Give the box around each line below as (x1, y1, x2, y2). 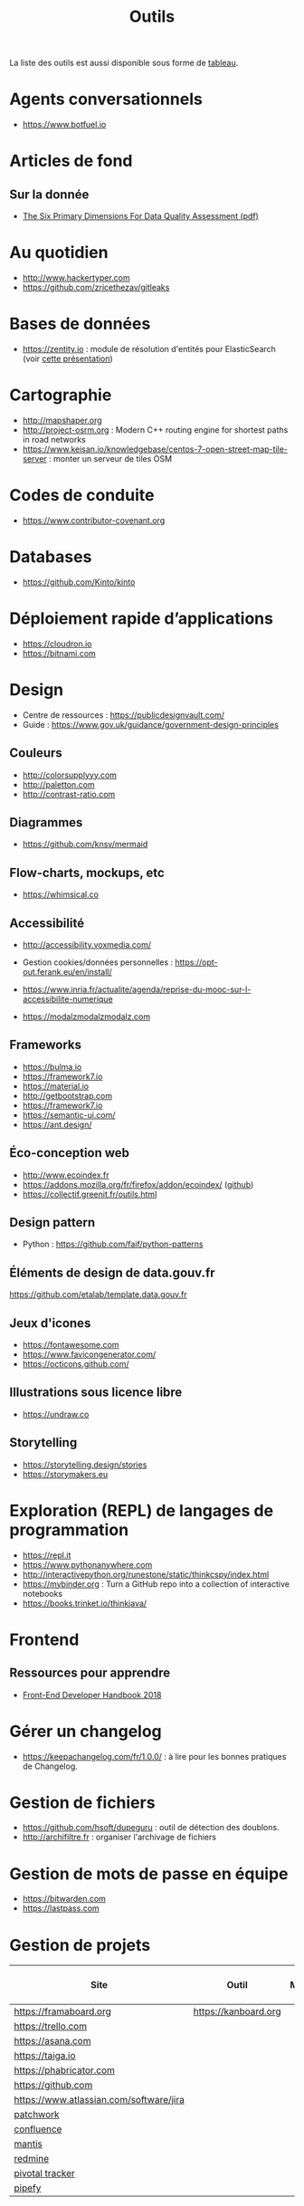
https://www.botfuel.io (22, 119, 107, 130)
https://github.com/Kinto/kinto (22, 577, 136, 587)
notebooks (22, 1588, 63, 1599)
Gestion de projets (9, 1934, 151, 1955)
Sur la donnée (9, 186, 90, 202)
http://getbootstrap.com (22, 1090, 113, 1101)
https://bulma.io (22, 1061, 82, 1072)
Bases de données (9, 314, 151, 334)
